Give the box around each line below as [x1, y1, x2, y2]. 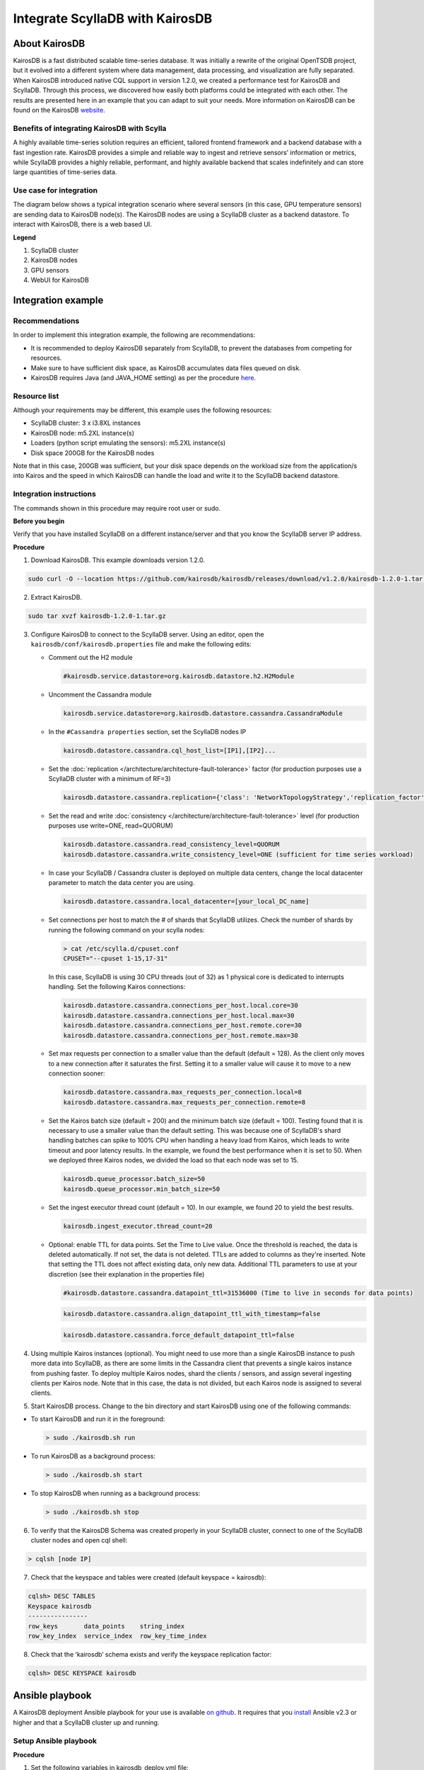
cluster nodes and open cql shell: [30, 1536, 128, 1545]
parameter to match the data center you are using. [48, 879, 195, 887]
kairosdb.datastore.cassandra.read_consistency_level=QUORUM [63, 840, 280, 849]
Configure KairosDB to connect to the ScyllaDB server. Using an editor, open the [30, 630, 264, 639]
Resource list [13, 391, 59, 401]
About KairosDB [13, 38, 86, 50]
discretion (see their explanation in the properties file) [48, 1269, 205, 1278]
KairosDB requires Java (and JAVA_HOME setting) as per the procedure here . [30, 373, 257, 382]
